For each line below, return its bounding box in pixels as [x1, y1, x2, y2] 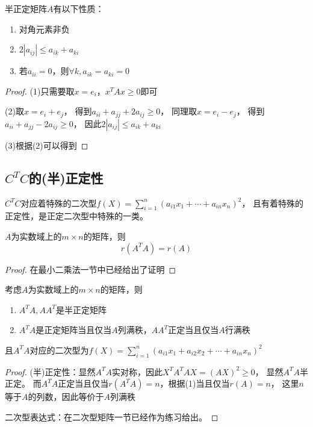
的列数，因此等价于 [28, 390, 104, 403]
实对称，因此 [111, 365, 163, 378]
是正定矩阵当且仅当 [36, 323, 112, 336]
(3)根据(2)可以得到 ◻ [5, 139, 88, 151]
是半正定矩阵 [56, 303, 107, 316]
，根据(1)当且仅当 [160, 377, 230, 390]
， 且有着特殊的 [241, 196, 304, 209]
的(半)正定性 [28, 168, 104, 187]
